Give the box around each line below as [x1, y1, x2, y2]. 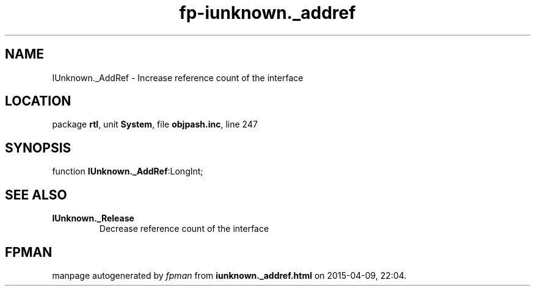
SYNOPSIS [5, 140, 71, 156]
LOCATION [5, 93, 71, 109]
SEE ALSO [5, 187, 67, 203]
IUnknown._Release [52, 213, 134, 224]
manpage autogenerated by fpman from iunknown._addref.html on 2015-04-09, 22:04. [52, 270, 407, 281]
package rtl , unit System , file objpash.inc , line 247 [52, 119, 258, 130]
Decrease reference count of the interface [99, 223, 269, 234]
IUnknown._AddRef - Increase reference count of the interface [52, 72, 304, 83]
